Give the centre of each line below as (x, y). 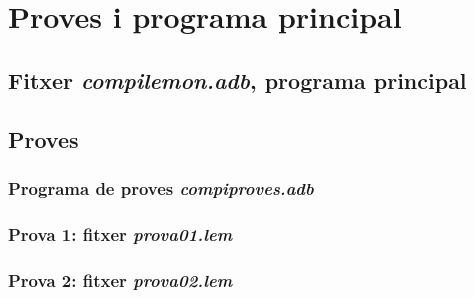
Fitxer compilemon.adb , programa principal (237, 79)
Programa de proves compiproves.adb (161, 187)
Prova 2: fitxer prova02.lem (120, 279)
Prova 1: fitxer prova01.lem (120, 233)
